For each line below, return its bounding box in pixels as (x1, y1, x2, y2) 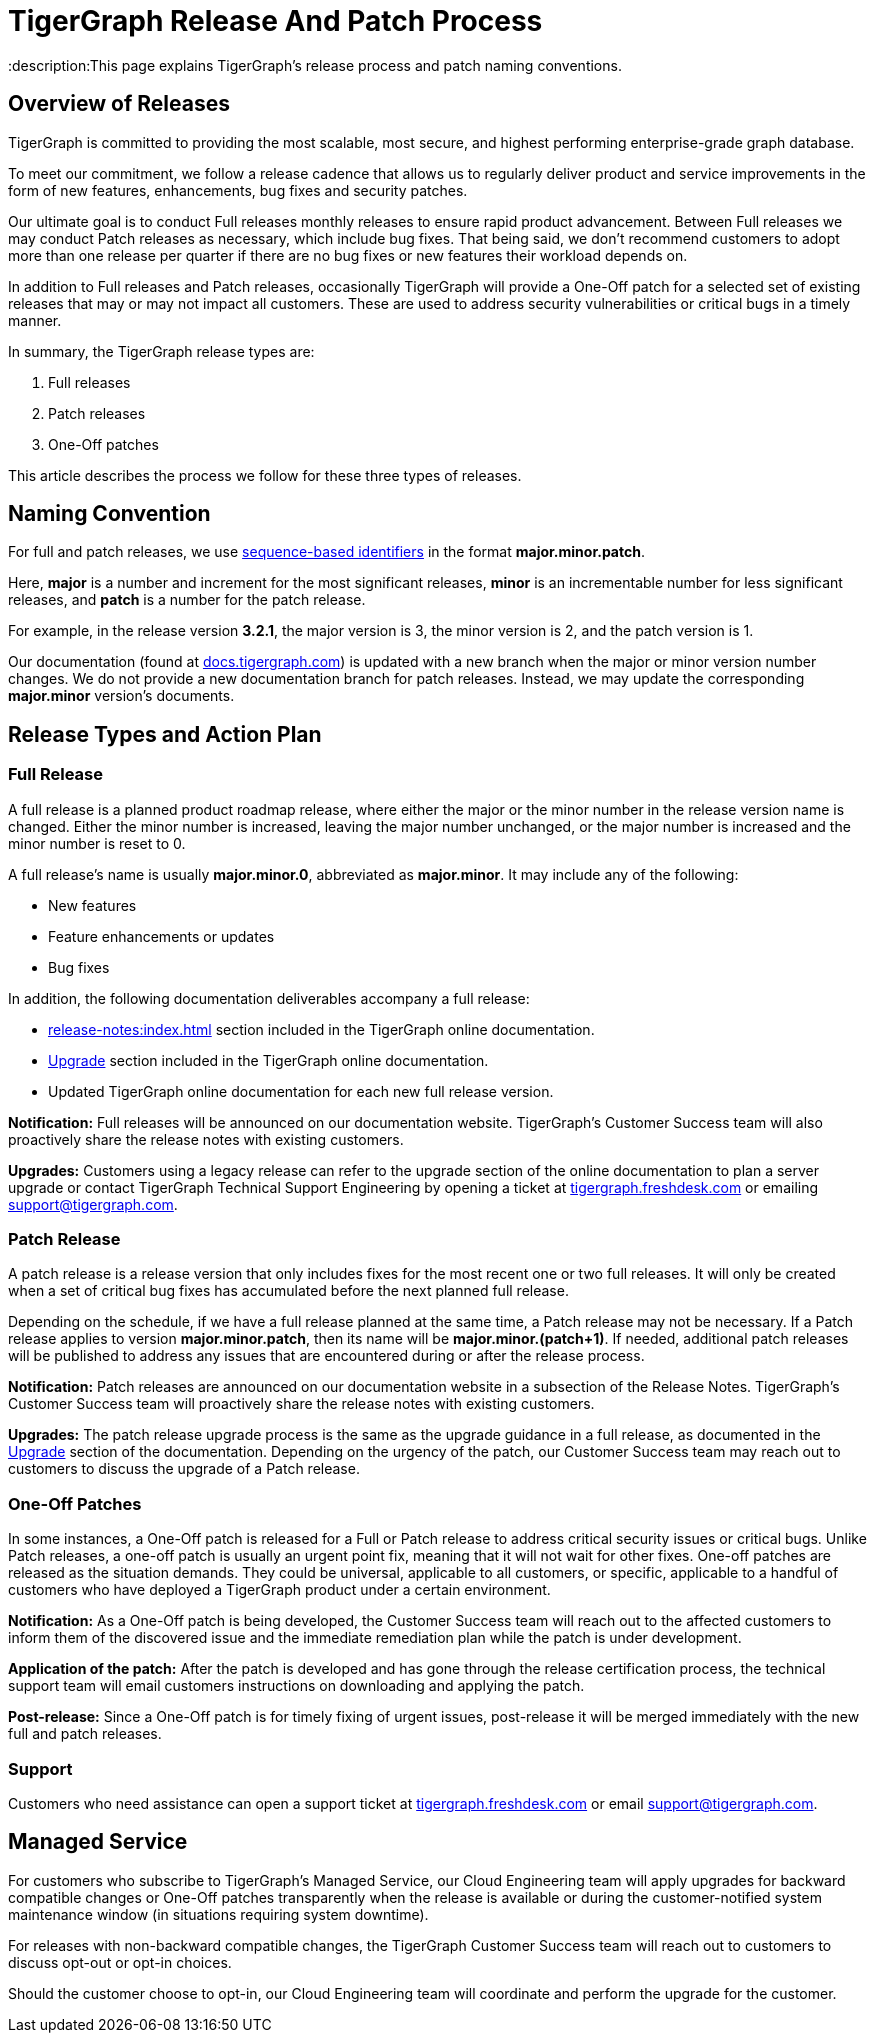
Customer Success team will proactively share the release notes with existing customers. (8, 1395, 595, 1413)
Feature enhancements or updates (48, 927, 275, 945)
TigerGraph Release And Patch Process (8, 4, 543, 38)
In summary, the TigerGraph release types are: (8, 342, 315, 360)
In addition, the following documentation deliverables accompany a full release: (8, 989, 530, 1007)
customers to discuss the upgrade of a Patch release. (8, 1460, 360, 1478)
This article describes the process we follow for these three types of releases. (8, 466, 522, 484)
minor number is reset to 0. (8, 834, 186, 852)
